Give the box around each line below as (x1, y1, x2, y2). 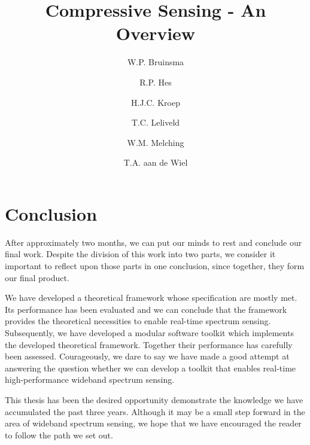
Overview (116, 21, 196, 45)
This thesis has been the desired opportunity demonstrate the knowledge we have (5, 393, 303, 406)
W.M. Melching (127, 136, 184, 148)
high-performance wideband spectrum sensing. (5, 373, 175, 386)
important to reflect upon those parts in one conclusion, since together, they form (5, 260, 305, 272)
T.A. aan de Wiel (123, 156, 188, 169)
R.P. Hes (139, 75, 172, 88)
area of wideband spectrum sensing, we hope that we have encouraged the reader (5, 417, 302, 429)
